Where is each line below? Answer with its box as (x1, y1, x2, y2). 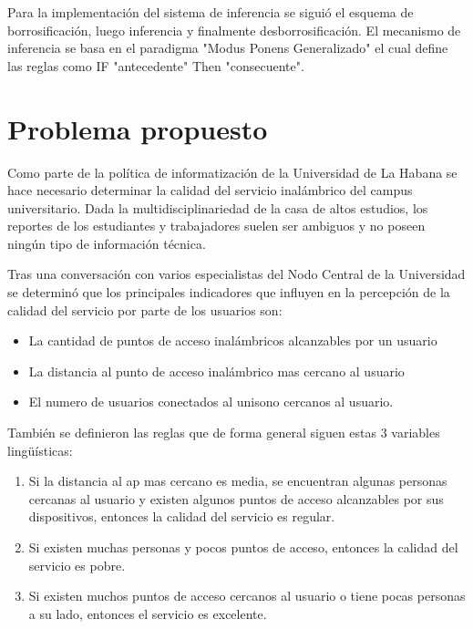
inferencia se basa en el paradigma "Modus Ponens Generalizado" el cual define (7, 38, 448, 57)
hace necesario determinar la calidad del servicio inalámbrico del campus (7, 180, 413, 200)
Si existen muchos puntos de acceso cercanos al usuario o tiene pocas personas (28, 586, 466, 605)
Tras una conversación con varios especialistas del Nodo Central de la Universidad (7, 264, 466, 284)
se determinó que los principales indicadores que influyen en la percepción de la (7, 283, 450, 302)
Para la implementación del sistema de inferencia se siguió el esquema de (7, 3, 414, 21)
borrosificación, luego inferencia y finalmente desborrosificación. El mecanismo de (7, 20, 461, 39)
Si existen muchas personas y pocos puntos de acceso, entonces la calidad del (28, 538, 458, 556)
